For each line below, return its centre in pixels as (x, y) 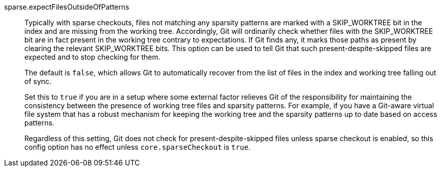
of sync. (38, 81)
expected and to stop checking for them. (92, 57)
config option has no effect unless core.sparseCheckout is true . (138, 147)
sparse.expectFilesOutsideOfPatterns (67, 7)
